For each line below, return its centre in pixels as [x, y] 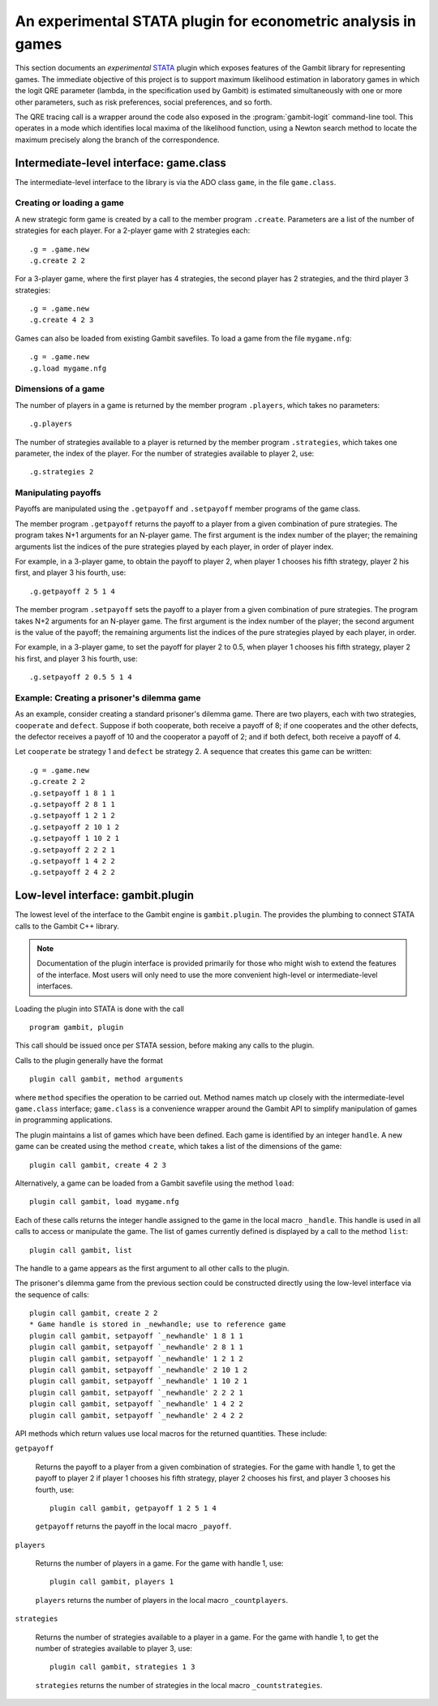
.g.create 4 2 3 [62, 320]
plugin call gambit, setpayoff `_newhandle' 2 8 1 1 [136, 1347]
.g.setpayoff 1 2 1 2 [72, 816]
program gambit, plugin [77, 1027]
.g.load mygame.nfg [68, 368]
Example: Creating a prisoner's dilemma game [108, 697]
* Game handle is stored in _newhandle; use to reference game [158, 1325]
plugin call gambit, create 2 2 [94, 1313]
